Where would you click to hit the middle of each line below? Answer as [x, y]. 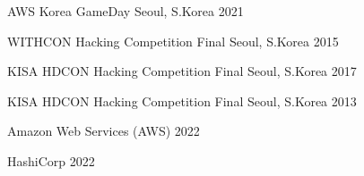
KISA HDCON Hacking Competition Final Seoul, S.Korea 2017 [182, 71]
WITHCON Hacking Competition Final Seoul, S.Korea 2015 [173, 41]
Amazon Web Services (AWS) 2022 [104, 131]
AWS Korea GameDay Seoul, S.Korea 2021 [126, 11]
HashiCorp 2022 [51, 160]
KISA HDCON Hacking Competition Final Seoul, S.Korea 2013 [182, 101]
